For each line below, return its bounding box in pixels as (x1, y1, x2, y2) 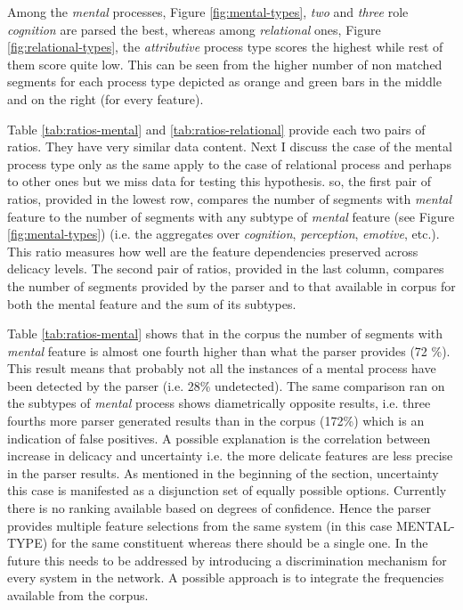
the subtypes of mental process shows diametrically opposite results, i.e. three (7, 394, 431, 412)
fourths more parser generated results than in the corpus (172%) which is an (7, 411, 425, 430)
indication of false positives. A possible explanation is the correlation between (7, 428, 431, 447)
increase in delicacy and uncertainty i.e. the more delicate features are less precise (7, 446, 453, 465)
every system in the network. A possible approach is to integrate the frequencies (7, 568, 444, 587)
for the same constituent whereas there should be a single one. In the (51, 533, 428, 552)
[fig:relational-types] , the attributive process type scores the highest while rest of (7, 37, 443, 56)
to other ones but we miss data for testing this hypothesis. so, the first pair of (7, 172, 432, 191)
